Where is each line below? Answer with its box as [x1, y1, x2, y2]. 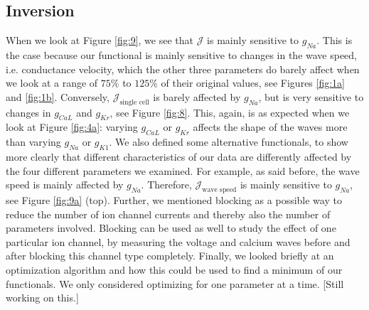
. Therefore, [141, 177, 192, 192]
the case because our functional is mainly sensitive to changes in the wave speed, [6, 48, 358, 62]
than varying [6, 134, 61, 149]
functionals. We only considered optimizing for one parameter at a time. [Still [6, 276, 344, 291]
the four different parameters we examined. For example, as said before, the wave [6, 163, 360, 178]
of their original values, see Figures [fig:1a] [161, 75, 345, 90]
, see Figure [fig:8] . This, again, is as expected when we [109, 105, 350, 119]
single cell [119, 98, 149, 106]
